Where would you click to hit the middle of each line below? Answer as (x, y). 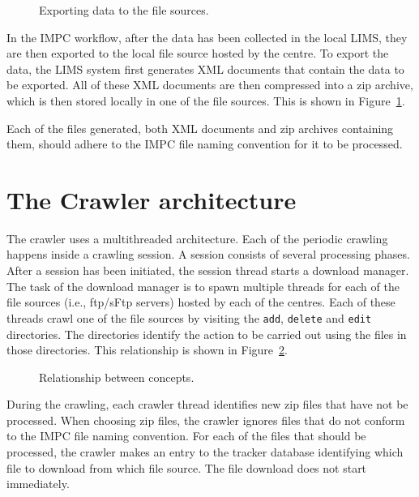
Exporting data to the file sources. (124, 10)
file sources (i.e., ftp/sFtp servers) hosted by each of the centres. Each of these (201, 302)
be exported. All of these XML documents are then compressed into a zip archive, (210, 85)
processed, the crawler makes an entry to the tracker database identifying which (205, 452)
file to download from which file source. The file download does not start (187, 467)
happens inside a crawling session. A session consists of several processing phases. (208, 254)
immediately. (38, 484)
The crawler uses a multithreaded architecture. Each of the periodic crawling (197, 238)
